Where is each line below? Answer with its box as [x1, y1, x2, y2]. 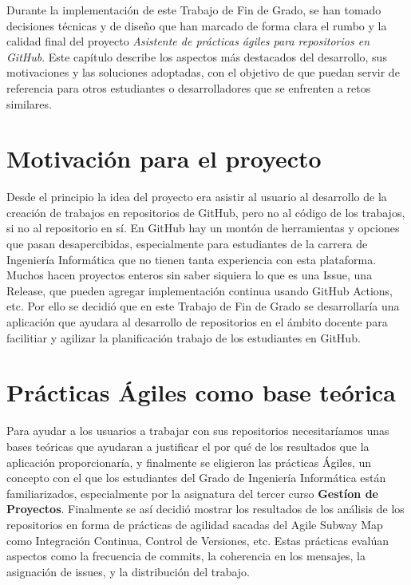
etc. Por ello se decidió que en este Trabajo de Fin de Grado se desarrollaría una [6, 298, 400, 314]
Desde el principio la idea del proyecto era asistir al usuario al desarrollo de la [6, 188, 387, 205]
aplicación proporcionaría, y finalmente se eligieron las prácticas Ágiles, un [6, 453, 372, 470]
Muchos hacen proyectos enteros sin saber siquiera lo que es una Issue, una [6, 267, 373, 283]
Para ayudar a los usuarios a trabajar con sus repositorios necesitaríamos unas [6, 422, 389, 439]
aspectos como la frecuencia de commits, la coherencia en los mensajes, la [6, 547, 366, 564]
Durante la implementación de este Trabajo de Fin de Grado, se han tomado [6, 2, 381, 18]
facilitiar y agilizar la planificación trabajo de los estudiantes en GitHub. [6, 329, 361, 346]
